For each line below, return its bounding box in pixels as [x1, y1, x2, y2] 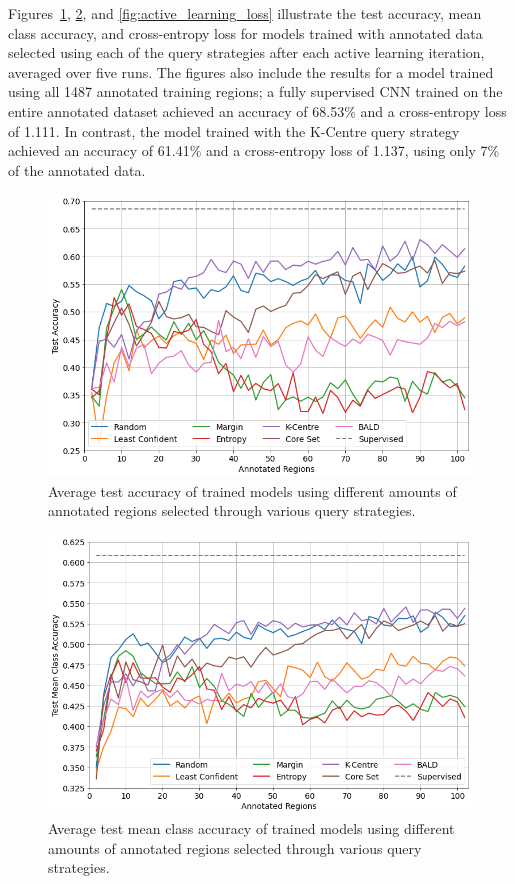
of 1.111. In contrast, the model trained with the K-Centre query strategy [8, 120, 460, 141]
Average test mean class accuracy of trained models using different [48, 818, 455, 839]
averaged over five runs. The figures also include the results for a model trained [8, 61, 494, 82]
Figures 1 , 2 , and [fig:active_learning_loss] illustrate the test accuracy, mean [8, 3, 482, 23]
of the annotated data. [8, 159, 146, 180]
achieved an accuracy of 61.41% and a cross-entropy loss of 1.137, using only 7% [8, 140, 500, 161]
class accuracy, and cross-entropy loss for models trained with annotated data [8, 22, 483, 43]
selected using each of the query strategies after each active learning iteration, [8, 42, 485, 63]
